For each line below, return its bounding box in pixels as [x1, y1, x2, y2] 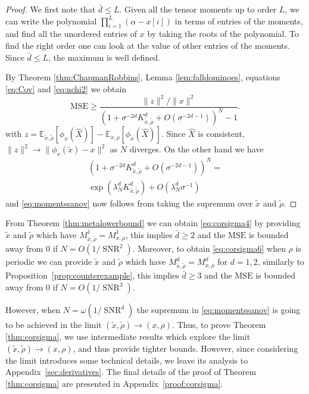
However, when [5, 304, 61, 315]
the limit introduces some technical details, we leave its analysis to [5, 354, 248, 366]
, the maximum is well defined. [48, 51, 160, 63]
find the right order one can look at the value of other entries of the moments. [5, 39, 290, 51]
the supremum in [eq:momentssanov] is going [136, 304, 301, 315]
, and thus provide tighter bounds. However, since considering [73, 342, 298, 354]
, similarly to [257, 255, 305, 268]
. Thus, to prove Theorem [172, 318, 266, 330]
